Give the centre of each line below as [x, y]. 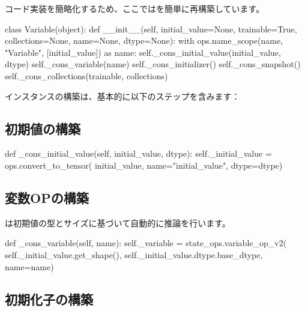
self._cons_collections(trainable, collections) [86, 75]
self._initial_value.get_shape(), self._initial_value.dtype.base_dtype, [134, 254]
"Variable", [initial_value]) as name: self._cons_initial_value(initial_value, [143, 52]
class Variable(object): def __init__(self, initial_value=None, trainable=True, [151, 29]
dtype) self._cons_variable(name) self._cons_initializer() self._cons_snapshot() [153, 64]
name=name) [29, 266]
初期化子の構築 [49, 299]
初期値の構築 [43, 128]
